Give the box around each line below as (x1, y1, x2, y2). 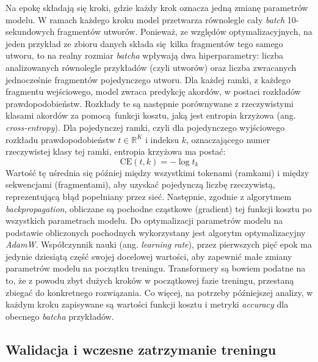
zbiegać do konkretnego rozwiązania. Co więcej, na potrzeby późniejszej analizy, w (5, 286, 313, 298)
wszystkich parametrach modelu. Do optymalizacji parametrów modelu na (5, 214, 283, 227)
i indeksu (145, 133, 179, 146)
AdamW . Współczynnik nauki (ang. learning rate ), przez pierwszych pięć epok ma (5, 238, 312, 251)
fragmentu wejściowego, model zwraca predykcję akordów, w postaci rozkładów (5, 85, 301, 98)
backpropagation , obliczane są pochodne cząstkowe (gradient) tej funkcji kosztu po (5, 202, 312, 215)
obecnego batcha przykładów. (5, 309, 114, 322)
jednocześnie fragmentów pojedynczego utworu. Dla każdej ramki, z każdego (5, 73, 291, 86)
